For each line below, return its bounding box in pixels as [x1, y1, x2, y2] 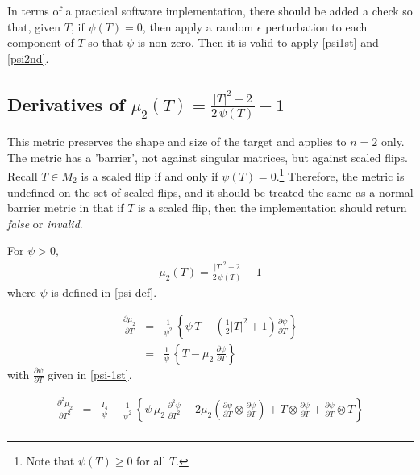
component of [7, 34, 74, 51]
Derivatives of [7, 91, 125, 116]
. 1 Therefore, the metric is [276, 165, 405, 184]
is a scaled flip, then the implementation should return [137, 199, 407, 216]
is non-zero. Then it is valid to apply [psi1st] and [137, 34, 379, 51]
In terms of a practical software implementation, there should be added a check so [7, 2, 413, 19]
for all [136, 452, 166, 469]
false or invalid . [7, 215, 83, 231]
